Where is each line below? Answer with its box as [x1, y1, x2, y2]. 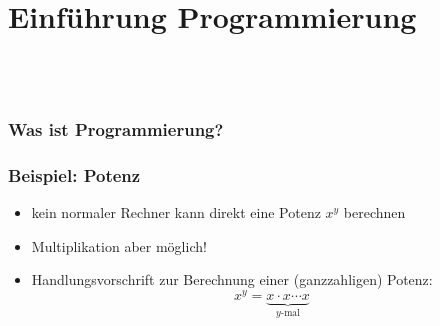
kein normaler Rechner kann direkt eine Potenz [31, 202, 321, 223]
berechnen [343, 202, 406, 223]
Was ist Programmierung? [8, 117, 224, 142]
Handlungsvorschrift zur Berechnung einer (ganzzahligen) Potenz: [31, 269, 433, 290]
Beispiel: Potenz [8, 162, 141, 187]
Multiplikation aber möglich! [31, 235, 207, 256]
